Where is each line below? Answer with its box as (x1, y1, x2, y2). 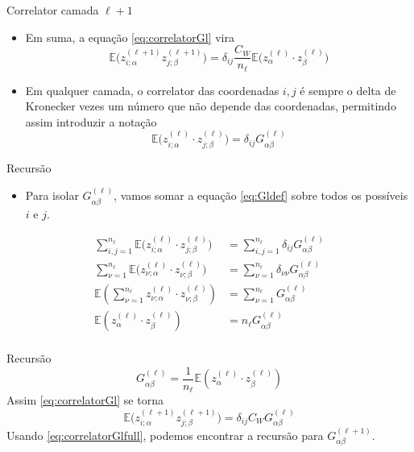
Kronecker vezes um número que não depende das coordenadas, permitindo (25, 97, 396, 114)
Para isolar (25, 187, 79, 204)
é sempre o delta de (300, 81, 396, 98)
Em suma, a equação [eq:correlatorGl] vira (25, 28, 234, 45)
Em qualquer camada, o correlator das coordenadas (25, 81, 279, 98)
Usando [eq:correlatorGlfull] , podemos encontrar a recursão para (6, 426, 324, 443)
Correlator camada (6, 2, 99, 18)
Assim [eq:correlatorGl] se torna (6, 392, 164, 408)
